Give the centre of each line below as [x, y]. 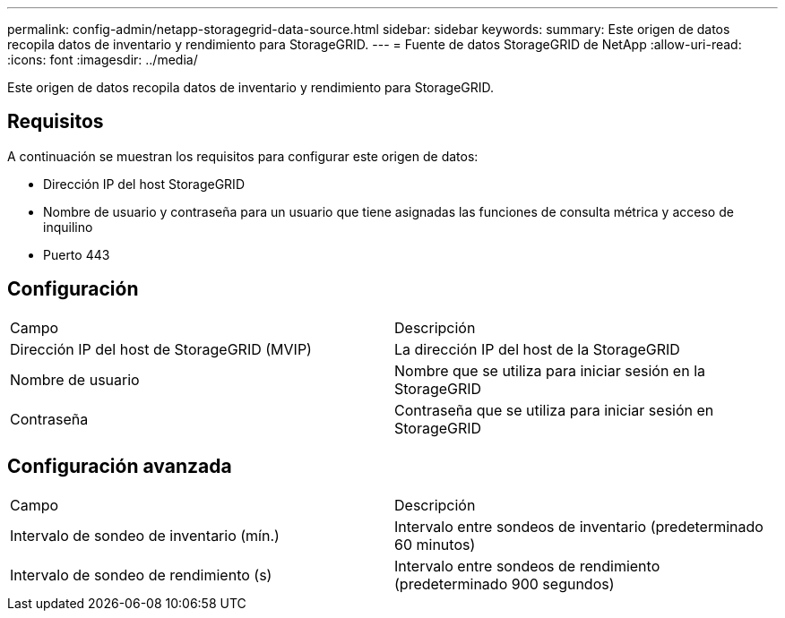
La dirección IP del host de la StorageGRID [537, 349]
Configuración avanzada [120, 467]
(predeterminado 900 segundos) [505, 584]
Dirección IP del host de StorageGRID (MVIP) [161, 349]
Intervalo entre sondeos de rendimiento [527, 566]
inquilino [68, 227]
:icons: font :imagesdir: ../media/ [103, 60]
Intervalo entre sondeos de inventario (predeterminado [579, 526]
